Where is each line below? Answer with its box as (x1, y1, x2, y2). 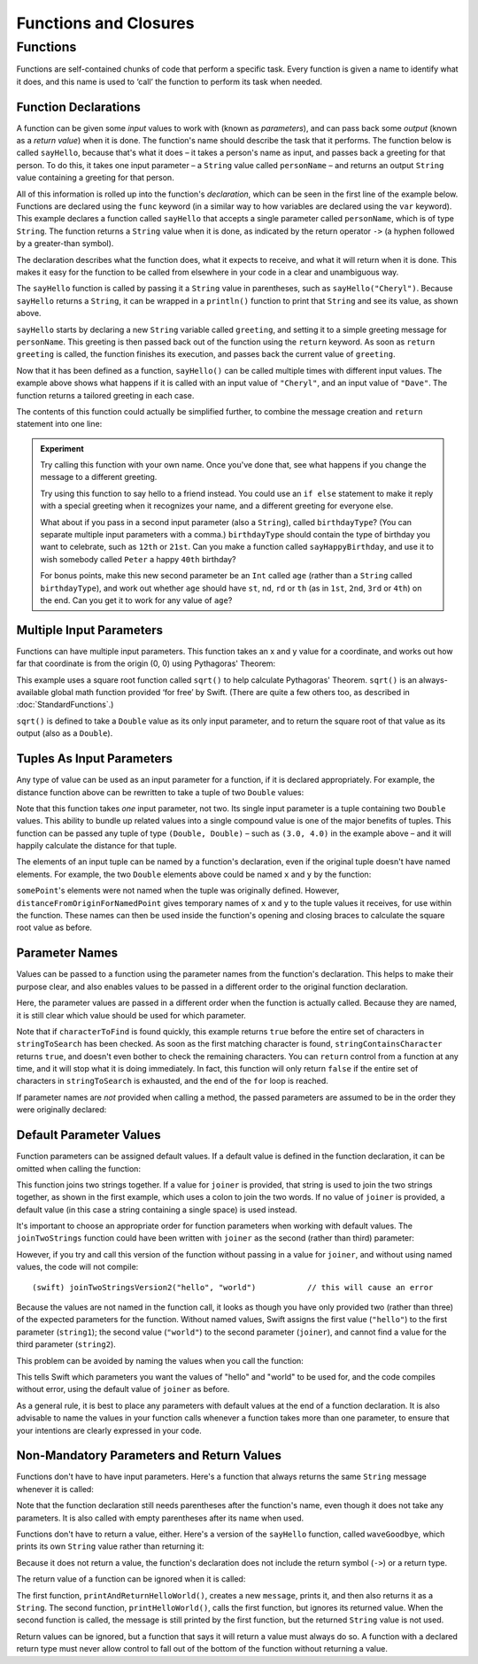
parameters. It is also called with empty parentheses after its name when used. (16, 1513, 305, 1523)
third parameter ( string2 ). (16, 1339, 117, 1350)
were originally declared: (16, 1104, 107, 1115)
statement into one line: (16, 419, 103, 430)
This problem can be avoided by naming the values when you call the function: (16, 1355, 305, 1366)
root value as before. (16, 922, 93, 933)
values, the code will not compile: (16, 1262, 139, 1273)
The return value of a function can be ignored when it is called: (16, 1574, 246, 1584)
